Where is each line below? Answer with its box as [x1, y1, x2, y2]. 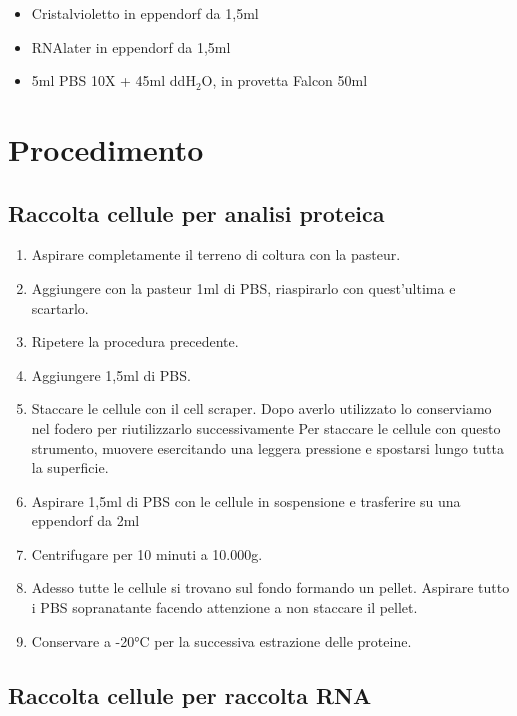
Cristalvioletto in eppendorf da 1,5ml [31, 3, 259, 23]
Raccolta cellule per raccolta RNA [8, 679, 372, 710]
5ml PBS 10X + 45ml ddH [31, 70, 196, 91]
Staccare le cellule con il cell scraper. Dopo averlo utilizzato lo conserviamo [31, 398, 492, 419]
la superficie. [31, 457, 109, 478]
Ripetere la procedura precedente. [31, 331, 239, 352]
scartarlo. [31, 297, 89, 318]
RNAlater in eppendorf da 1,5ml [31, 36, 231, 57]
